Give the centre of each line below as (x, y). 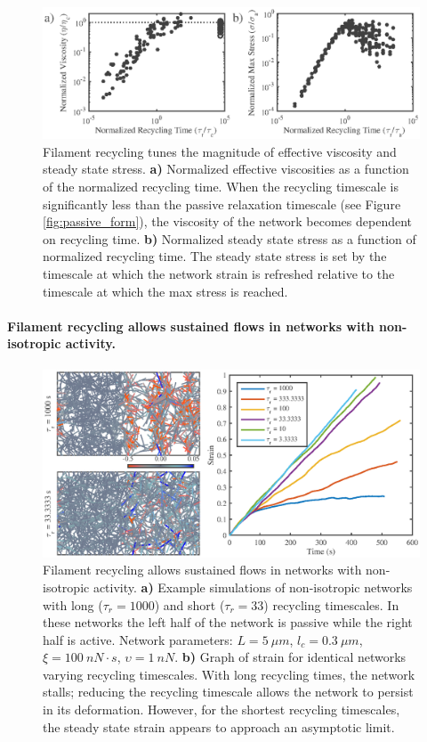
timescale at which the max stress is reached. (165, 291)
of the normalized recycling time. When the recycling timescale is (221, 187)
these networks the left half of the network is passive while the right (228, 622)
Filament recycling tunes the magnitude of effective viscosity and (220, 151)
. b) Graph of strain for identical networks (290, 657)
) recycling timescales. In (331, 604)
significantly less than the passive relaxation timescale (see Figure (222, 204)
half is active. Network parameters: (138, 639)
